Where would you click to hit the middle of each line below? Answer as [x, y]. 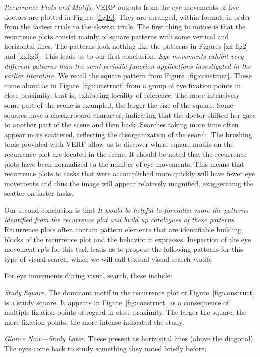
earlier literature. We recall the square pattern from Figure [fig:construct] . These [128, 75]
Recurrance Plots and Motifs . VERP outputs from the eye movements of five [122, 7]
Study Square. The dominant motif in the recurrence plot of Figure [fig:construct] [129, 293]
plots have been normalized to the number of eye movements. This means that [124, 163]
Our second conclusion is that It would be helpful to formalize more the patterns [126, 210]
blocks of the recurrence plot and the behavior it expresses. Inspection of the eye [128, 239]
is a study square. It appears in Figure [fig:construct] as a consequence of [117, 302]
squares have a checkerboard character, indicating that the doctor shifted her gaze [130, 114]
